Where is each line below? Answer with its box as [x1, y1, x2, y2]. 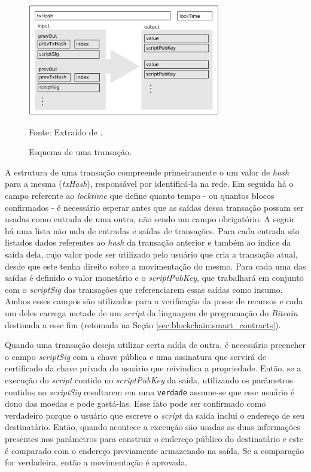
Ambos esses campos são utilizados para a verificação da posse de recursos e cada [5, 295, 303, 307]
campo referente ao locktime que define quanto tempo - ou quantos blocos [5, 189, 275, 202]
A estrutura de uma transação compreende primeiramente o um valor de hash [5, 165, 289, 178]
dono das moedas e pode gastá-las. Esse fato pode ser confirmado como [5, 397, 266, 410]
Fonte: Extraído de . [29, 125, 103, 138]
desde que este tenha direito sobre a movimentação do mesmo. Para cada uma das [5, 259, 306, 272]
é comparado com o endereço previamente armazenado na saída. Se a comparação [5, 444, 304, 456]
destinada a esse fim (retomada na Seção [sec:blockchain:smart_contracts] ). [5, 318, 281, 331]
